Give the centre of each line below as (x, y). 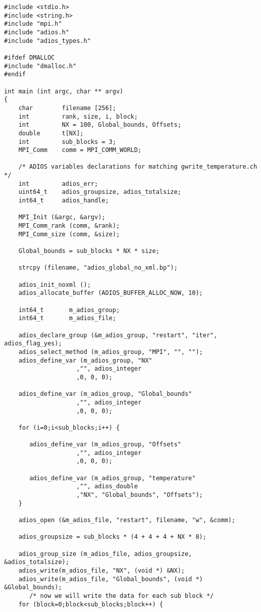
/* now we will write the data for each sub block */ (122, 596)
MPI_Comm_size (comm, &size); (69, 234)
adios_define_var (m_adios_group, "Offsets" (105, 445)
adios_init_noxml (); (55, 285)
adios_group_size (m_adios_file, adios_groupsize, (105, 554)
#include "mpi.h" (33, 24)
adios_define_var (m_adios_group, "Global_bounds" (105, 394)
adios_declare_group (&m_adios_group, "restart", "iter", (118, 335)
